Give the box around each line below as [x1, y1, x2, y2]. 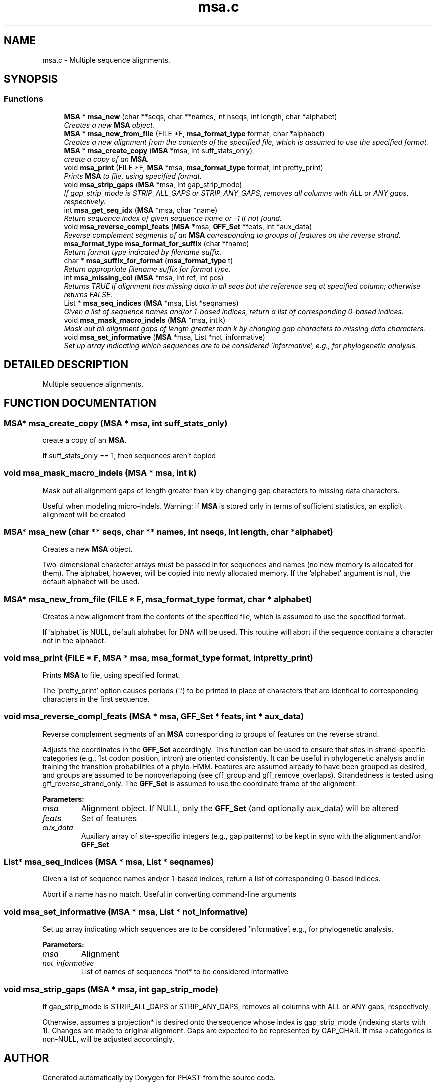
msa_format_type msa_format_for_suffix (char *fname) [64, 239, 249, 248]
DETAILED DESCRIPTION [4, 358, 129, 371]
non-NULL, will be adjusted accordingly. [42, 1034, 175, 1043]
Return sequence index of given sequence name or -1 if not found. [64, 214, 282, 222]
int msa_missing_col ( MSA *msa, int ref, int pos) [64, 273, 224, 282]
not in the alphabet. [42, 636, 106, 645]
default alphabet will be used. [42, 577, 140, 586]
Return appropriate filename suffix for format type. [64, 264, 231, 273]
